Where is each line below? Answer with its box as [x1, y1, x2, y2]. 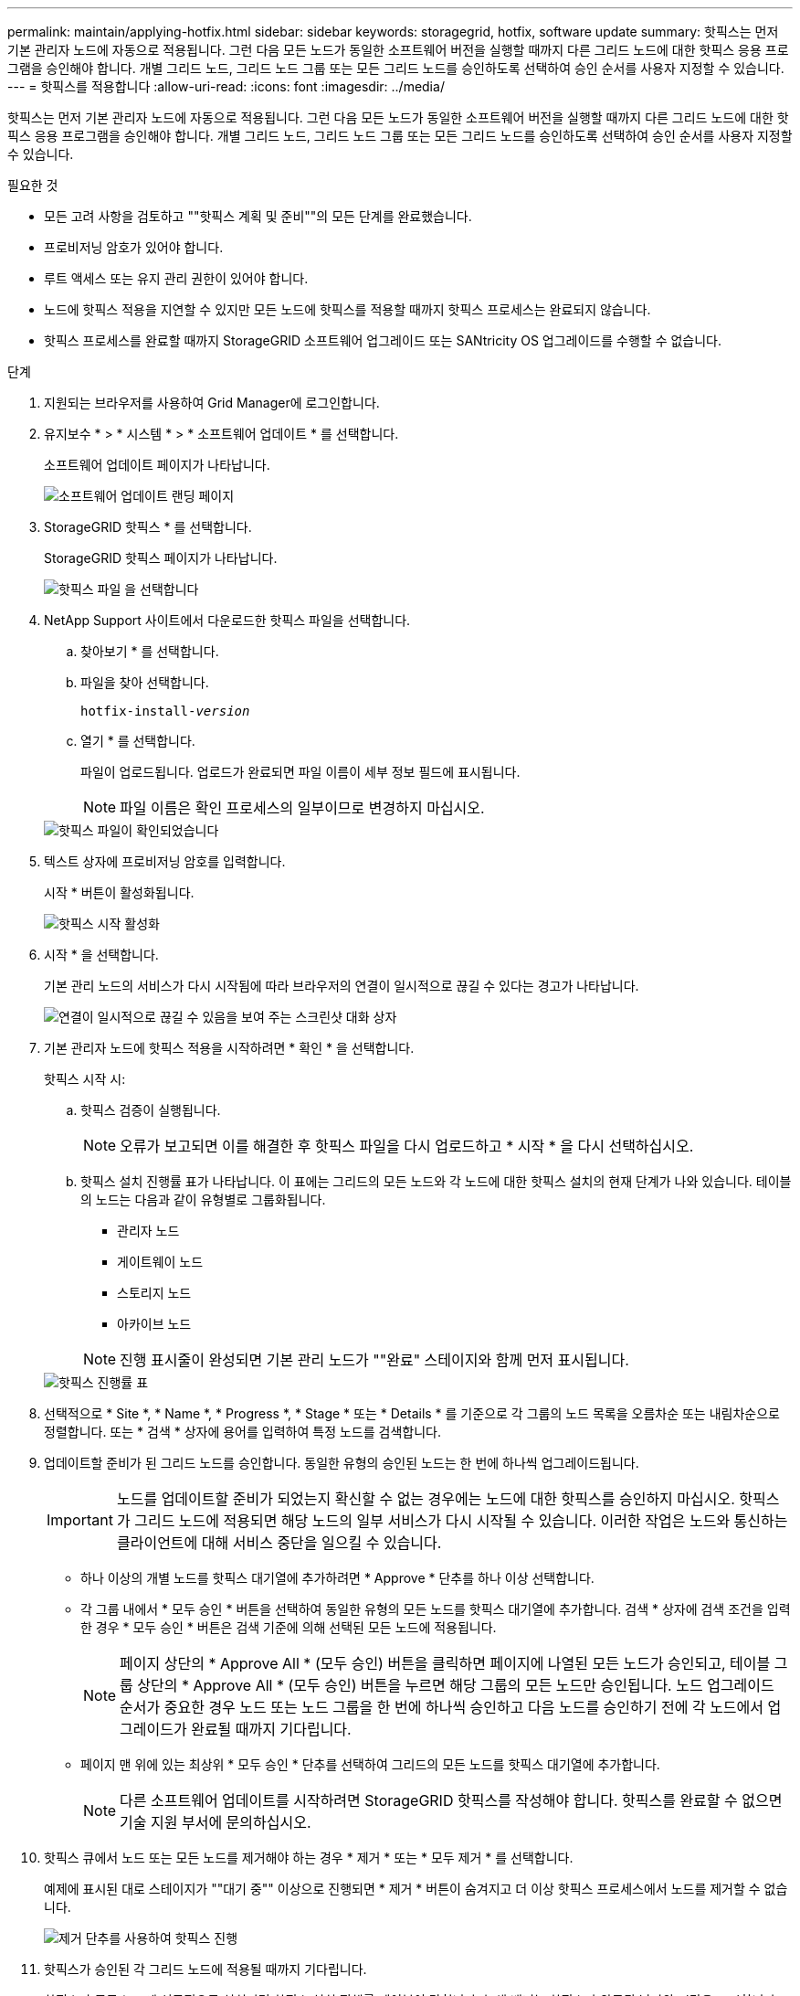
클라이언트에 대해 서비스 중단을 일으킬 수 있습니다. [116, 1534, 442, 1552]
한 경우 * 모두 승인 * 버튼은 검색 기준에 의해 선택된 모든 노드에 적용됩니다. [80, 1619, 497, 1635]
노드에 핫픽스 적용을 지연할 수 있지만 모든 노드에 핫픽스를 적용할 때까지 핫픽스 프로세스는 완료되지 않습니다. [44, 302, 651, 317]
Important [47, 1511, 113, 1529]
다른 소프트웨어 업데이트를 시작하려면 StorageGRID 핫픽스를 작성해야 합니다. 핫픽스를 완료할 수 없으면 [120, 1791, 783, 1810]
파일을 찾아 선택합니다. [80, 674, 209, 690]
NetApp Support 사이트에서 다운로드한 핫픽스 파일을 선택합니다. [44, 612, 411, 628]
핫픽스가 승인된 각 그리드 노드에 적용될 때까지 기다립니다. [44, 1961, 367, 1977]
